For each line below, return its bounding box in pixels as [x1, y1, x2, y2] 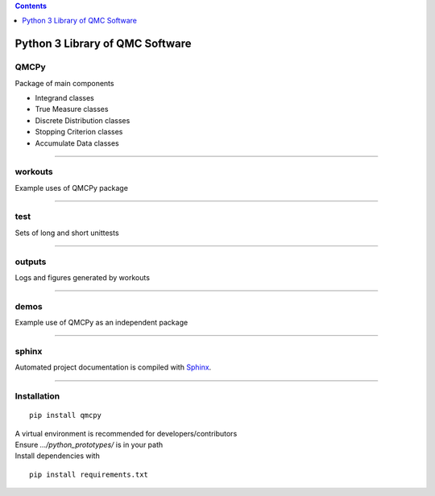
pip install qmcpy [29, 411, 102, 420]
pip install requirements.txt [29, 469, 149, 479]
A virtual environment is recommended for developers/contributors [14, 428, 238, 438]
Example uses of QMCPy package [14, 183, 129, 192]
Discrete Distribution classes [35, 115, 130, 125]
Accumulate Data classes [35, 138, 120, 148]
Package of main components [14, 78, 114, 88]
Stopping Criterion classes [35, 127, 123, 137]
